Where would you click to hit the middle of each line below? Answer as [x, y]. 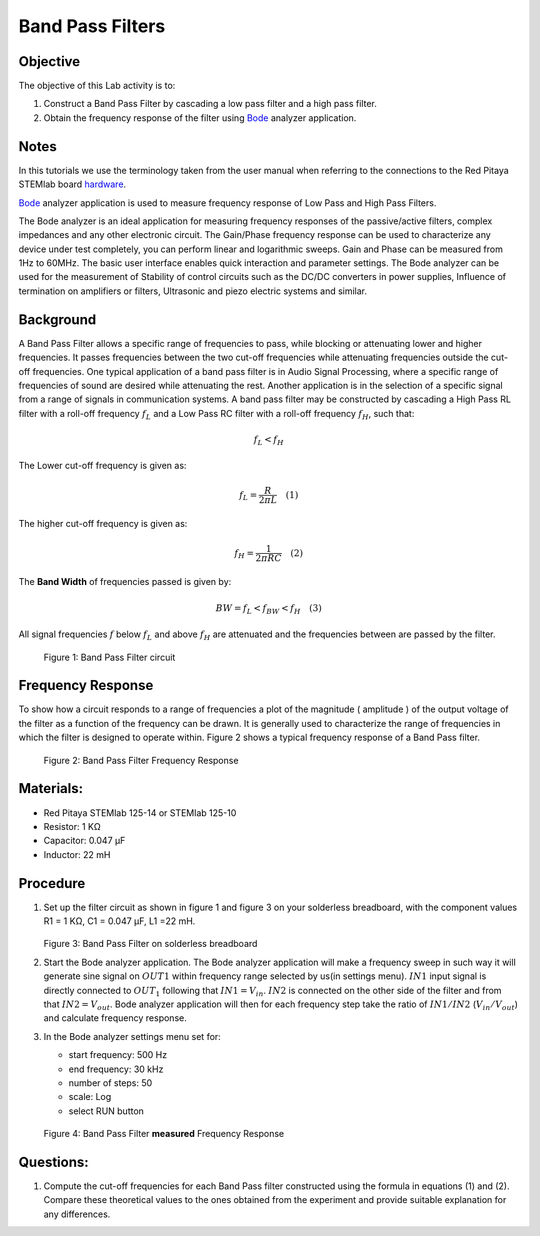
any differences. [77, 1214]
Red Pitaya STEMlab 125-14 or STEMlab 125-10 [140, 812]
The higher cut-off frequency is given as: [103, 524]
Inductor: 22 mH [77, 854]
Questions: [53, 1161]
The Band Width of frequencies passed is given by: [125, 582]
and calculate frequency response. [115, 1018]
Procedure [52, 883]
